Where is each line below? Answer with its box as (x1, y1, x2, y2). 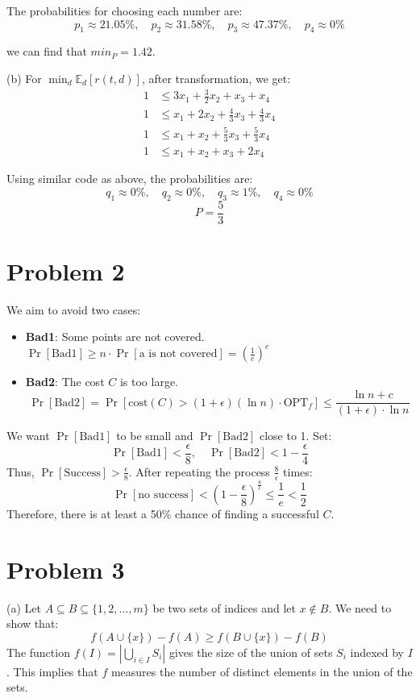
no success (138, 488, 189, 501)
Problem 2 (6, 254, 125, 287)
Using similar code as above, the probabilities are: (6, 170, 253, 187)
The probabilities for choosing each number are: (6, 2, 243, 19)
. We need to (328, 599, 392, 616)
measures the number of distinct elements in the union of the (110, 663, 413, 679)
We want (6, 427, 50, 444)
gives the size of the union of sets (168, 643, 333, 660)
